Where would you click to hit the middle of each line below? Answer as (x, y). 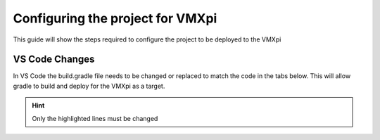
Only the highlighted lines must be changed (95, 118)
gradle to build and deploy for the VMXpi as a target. (89, 86)
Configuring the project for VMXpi (115, 18)
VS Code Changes (54, 59)
